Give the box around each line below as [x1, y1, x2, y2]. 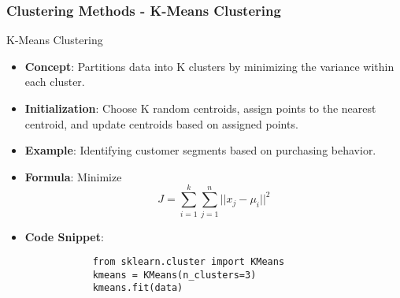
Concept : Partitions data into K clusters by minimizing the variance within [24, 58, 394, 74]
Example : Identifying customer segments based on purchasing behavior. [24, 142, 376, 158]
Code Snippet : [24, 228, 104, 244]
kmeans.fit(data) [92, 282, 183, 294]
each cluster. [24, 73, 85, 90]
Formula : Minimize [24, 168, 122, 184]
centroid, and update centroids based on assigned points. [24, 115, 298, 132]
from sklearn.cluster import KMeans [92, 256, 285, 268]
